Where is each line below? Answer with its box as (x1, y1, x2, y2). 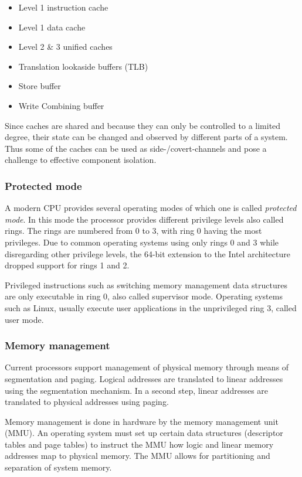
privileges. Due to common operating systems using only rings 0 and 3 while (5, 236, 279, 248)
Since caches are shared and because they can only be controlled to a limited (5, 119, 281, 131)
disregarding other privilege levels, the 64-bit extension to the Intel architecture (5, 247, 290, 260)
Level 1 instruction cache (18, 1, 108, 13)
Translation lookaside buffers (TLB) (18, 60, 148, 72)
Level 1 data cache (18, 21, 86, 33)
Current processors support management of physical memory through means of (5, 361, 289, 373)
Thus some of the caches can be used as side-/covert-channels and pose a (5, 142, 267, 154)
